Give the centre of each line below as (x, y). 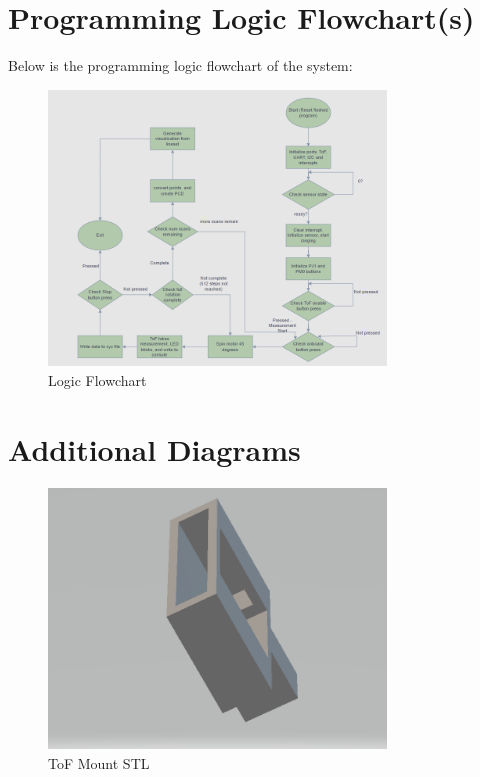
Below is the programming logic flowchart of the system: (180, 65)
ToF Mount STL (99, 762)
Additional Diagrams (154, 448)
